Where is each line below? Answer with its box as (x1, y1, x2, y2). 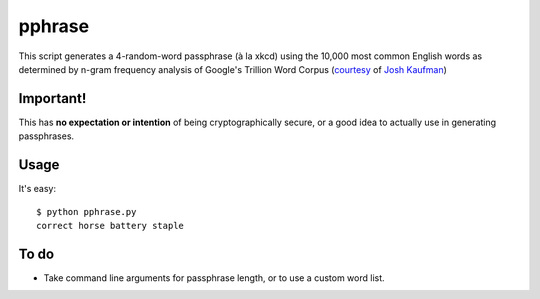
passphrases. (18, 130, 75, 142)
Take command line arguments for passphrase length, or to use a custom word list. (43, 271, 385, 284)
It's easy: (18, 183, 57, 195)
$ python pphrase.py (36, 206, 137, 217)
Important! (18, 90, 87, 107)
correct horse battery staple (36, 220, 185, 231)
